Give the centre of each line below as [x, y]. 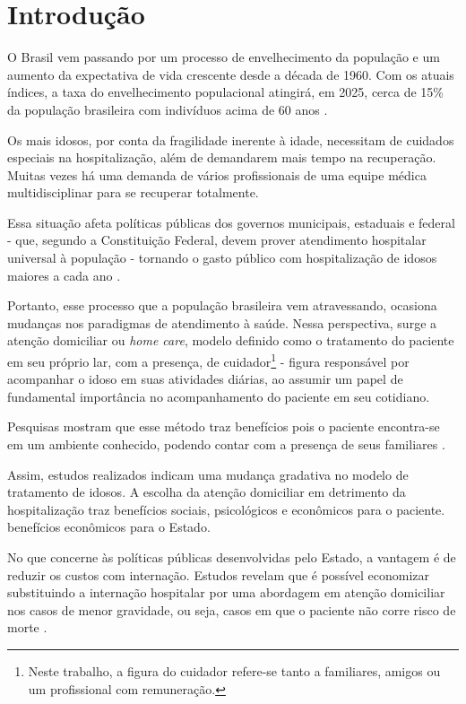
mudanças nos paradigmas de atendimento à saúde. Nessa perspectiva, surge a [222, 322]
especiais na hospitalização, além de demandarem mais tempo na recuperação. [222, 157]
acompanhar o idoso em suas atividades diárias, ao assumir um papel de [205, 379]
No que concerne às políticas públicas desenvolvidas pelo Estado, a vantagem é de [232, 557]
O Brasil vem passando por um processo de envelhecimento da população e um [224, 57]
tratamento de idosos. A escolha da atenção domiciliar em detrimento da [207, 492]
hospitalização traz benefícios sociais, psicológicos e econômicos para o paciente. [226, 509]
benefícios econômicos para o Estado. [109, 527]
